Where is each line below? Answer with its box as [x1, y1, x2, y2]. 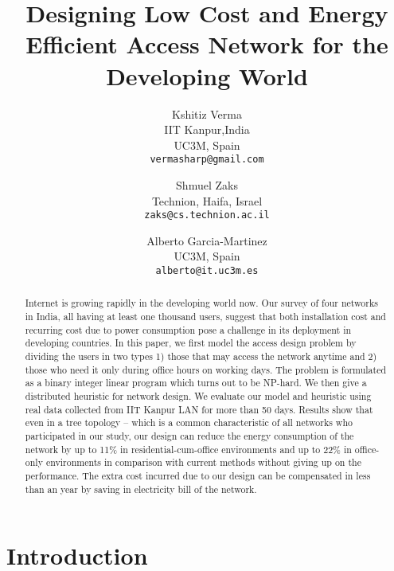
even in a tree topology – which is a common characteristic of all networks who [25, 416, 353, 429]
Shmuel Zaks [176, 176, 238, 193]
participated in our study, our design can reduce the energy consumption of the [25, 428, 354, 442]
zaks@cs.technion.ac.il [144, 209, 270, 221]
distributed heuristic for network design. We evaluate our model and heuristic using [25, 389, 372, 403]
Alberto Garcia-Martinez [146, 232, 267, 248]
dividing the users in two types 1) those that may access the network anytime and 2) [25, 350, 377, 363]
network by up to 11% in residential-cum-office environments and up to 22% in [25, 442, 352, 456]
